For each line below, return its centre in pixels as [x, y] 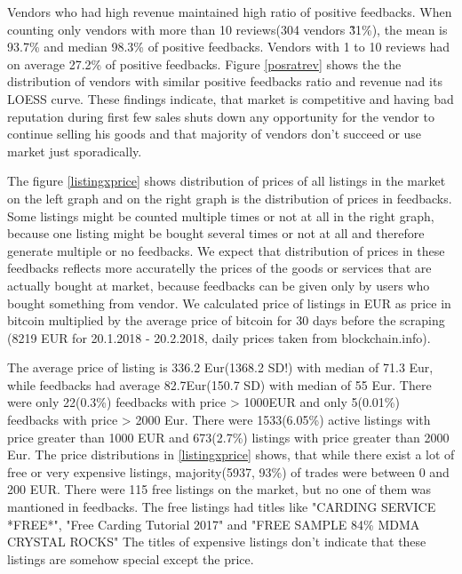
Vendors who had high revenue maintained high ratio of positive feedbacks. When [230, 12]
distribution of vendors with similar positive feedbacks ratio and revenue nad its [225, 81]
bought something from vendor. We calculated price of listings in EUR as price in [229, 303]
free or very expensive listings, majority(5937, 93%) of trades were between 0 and [228, 471]
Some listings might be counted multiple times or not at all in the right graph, [221, 215]
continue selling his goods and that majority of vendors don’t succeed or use [215, 134]
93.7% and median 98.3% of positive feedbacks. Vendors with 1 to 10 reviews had [229, 47]
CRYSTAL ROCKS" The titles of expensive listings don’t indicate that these [217, 542]
